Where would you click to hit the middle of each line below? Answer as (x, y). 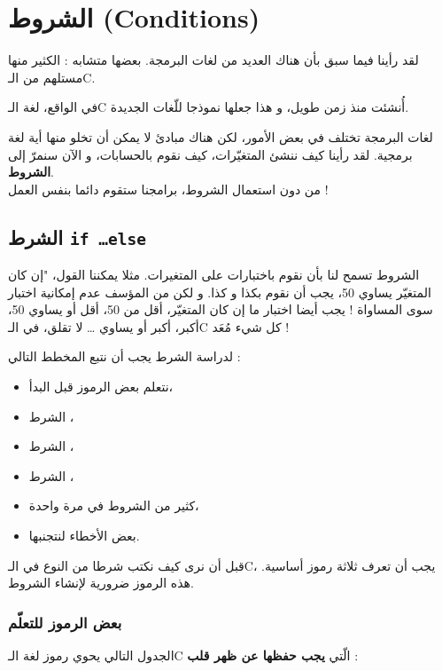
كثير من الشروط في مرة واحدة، (114, 505)
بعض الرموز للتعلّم (65, 622)
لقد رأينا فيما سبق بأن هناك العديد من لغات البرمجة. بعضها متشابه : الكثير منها (213, 60)
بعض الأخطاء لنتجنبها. (84, 535)
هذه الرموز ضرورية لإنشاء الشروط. (101, 583)
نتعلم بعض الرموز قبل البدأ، (101, 387)
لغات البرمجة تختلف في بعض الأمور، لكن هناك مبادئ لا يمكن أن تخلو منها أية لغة (221, 136)
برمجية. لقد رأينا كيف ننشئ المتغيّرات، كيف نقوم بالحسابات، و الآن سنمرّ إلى (210, 154)
